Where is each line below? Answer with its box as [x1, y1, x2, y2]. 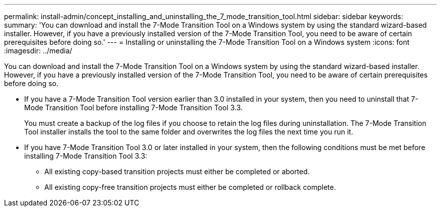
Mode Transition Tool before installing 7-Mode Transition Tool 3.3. [24, 103, 243, 112]
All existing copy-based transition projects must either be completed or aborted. [44, 167, 310, 176]
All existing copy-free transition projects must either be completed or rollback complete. [44, 183, 336, 191]
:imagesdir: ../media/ [4, 46, 72, 55]
